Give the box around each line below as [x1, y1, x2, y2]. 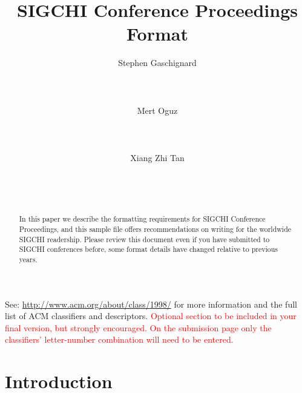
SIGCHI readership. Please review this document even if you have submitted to [19, 234, 270, 244]
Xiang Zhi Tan [130, 151, 185, 164]
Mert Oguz [137, 104, 178, 116]
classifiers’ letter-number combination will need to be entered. [5, 333, 234, 346]
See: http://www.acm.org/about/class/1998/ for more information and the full [5, 297, 297, 310]
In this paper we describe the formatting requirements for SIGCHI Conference [19, 214, 266, 224]
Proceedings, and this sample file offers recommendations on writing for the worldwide [19, 223, 292, 234]
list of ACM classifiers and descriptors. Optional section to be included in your [5, 309, 297, 322]
